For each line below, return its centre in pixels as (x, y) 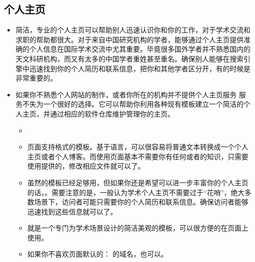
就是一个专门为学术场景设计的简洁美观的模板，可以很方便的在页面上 (138, 228)
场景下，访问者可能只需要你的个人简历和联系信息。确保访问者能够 (141, 202)
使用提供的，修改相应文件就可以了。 (86, 166)
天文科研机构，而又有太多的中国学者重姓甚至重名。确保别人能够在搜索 (129, 58)
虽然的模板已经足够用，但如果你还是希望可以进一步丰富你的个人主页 (138, 182)
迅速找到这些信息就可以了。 (72, 211)
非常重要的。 (36, 78)
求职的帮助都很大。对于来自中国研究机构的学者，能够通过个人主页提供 (129, 39)
